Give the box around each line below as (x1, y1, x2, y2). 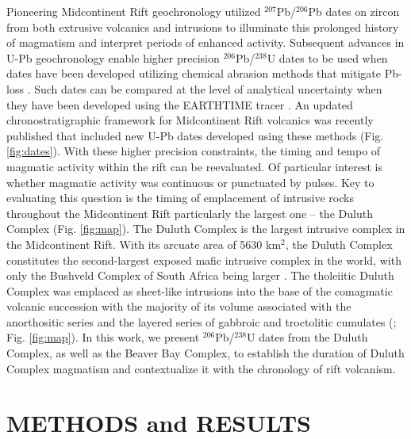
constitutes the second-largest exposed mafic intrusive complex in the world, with (6, 251, 401, 268)
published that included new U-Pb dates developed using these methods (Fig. (6, 127, 384, 143)
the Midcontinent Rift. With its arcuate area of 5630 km (6, 235, 282, 252)
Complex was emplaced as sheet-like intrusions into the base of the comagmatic (6, 282, 393, 299)
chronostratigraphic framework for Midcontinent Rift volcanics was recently (6, 112, 374, 128)
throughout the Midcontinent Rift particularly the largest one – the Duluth (6, 204, 373, 221)
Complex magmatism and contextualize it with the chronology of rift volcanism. (6, 360, 396, 376)
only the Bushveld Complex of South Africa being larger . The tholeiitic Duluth (6, 267, 394, 284)
